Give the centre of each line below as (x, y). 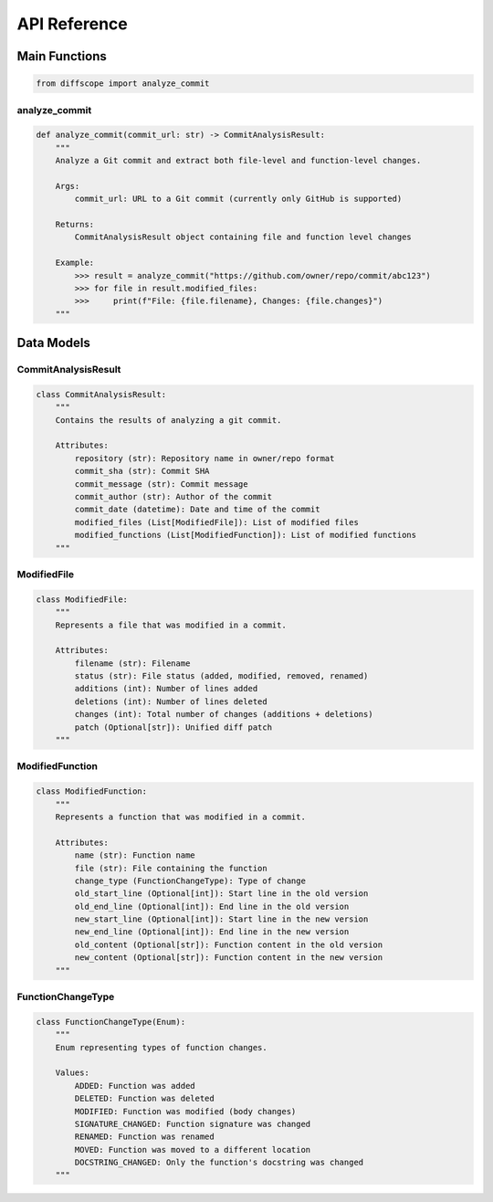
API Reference (72, 24)
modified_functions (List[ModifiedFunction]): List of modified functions (246, 535)
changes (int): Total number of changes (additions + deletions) (224, 714)
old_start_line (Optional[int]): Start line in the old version (221, 894)
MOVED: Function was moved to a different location (193, 1149)
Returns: (75, 225)
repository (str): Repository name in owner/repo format (205, 458)
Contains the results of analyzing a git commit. (168, 420)
